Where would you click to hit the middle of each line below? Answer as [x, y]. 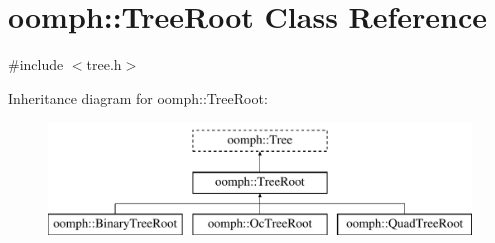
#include [36, 64]
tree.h [104, 64]
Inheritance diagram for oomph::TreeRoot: [138, 97]
